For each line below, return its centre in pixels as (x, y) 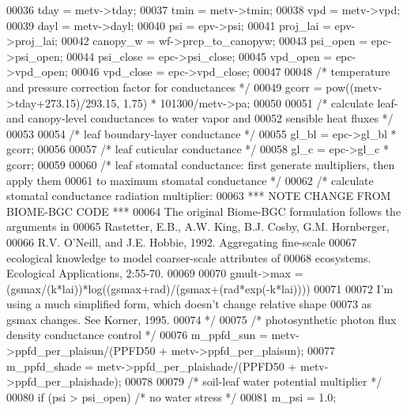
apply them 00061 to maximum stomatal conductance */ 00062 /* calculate (190, 180)
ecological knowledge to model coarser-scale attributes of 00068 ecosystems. (189, 257)
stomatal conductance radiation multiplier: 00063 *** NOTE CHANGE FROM (199, 196)
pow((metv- (354, 87)
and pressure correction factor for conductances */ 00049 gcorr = (164, 87)
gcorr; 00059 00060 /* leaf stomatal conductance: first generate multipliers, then (201, 164)
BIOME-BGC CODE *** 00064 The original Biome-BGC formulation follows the (204, 211)
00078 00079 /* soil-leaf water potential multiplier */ (254, 381)
